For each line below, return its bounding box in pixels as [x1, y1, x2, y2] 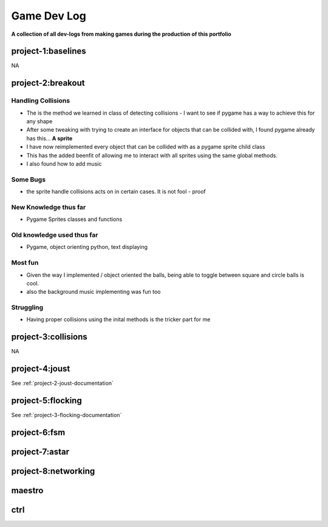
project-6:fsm [11, 427, 66, 437]
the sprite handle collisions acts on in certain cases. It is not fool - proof [26, 188, 206, 195]
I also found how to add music [26, 160, 102, 167]
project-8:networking [11, 466, 95, 476]
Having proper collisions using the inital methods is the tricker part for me [26, 316, 211, 323]
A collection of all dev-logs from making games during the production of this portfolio [11, 30, 232, 38]
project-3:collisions [11, 331, 87, 342]
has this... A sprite [26, 134, 73, 142]
